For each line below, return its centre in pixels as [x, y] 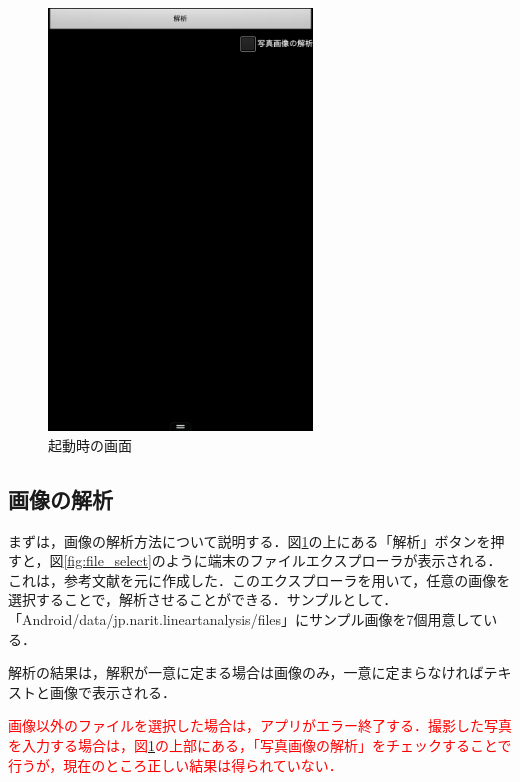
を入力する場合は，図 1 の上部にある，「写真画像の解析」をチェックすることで [260, 745]
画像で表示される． [112, 691]
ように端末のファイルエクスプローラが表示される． [333, 560]
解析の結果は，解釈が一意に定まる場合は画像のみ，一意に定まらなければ [246, 672]
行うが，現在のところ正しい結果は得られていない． [175, 764]
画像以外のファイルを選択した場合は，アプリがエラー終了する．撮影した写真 [260, 725]
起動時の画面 [90, 444]
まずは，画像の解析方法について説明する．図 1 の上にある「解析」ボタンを [249, 540]
